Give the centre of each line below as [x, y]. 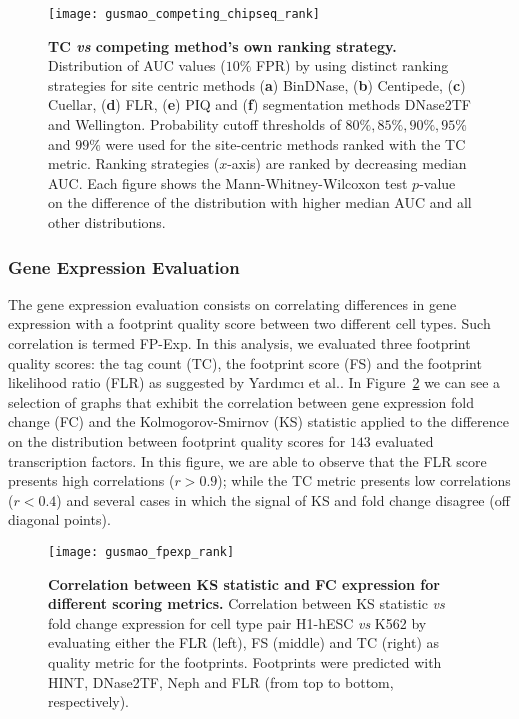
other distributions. [107, 222]
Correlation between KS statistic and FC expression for [244, 583]
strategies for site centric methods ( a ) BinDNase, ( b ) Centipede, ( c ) [257, 84]
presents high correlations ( [91, 480]
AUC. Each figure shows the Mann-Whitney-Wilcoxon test [228, 182]
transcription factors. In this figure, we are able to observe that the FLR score [247, 460]
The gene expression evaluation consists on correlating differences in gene [232, 303]
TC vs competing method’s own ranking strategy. [222, 45]
